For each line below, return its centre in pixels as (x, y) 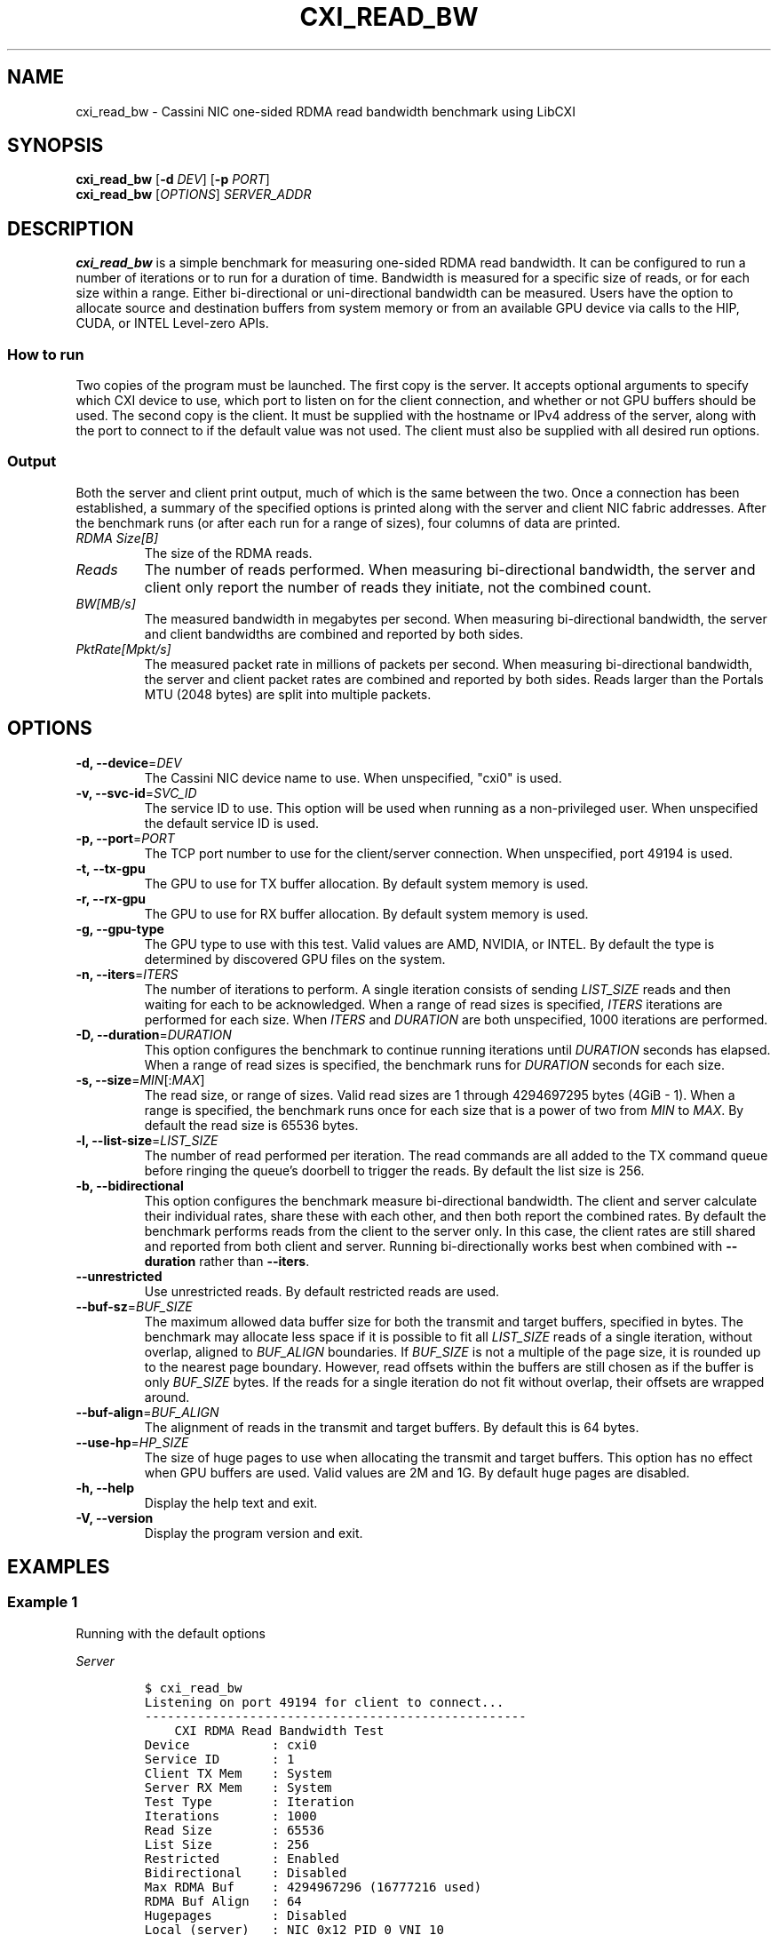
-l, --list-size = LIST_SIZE (147, 1140)
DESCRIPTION (71, 228)
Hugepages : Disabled (246, 1915)
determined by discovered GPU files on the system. (295, 959)
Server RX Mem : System (238, 1787)
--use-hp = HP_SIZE (132, 1442)
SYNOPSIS (56, 146)
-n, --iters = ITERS (127, 974)
